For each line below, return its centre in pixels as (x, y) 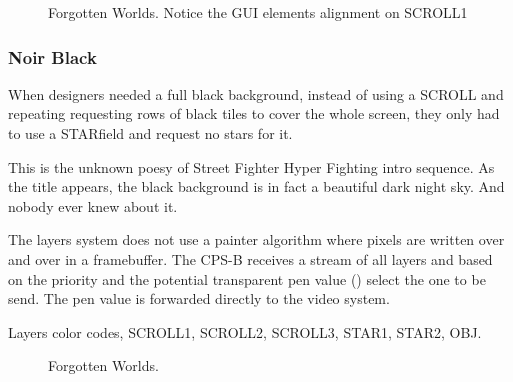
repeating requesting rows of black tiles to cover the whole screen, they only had (254, 113)
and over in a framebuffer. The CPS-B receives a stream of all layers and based (250, 258)
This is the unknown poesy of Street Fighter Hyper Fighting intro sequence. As (251, 166)
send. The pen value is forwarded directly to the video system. (199, 298)
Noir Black (52, 56)
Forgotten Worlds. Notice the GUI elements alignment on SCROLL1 (258, 12)
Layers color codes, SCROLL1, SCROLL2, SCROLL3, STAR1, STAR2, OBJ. (245, 331)
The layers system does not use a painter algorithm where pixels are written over (256, 239)
